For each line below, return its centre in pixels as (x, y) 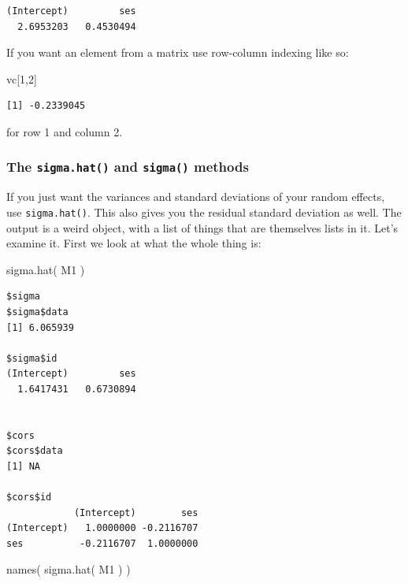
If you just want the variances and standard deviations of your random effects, (196, 197)
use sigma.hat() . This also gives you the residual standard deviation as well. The (204, 212)
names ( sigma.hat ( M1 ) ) (69, 569)
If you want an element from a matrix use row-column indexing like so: (178, 52)
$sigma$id (32, 358)
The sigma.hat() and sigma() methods (128, 167)
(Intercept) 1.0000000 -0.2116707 (102, 528)
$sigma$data (37, 312)
